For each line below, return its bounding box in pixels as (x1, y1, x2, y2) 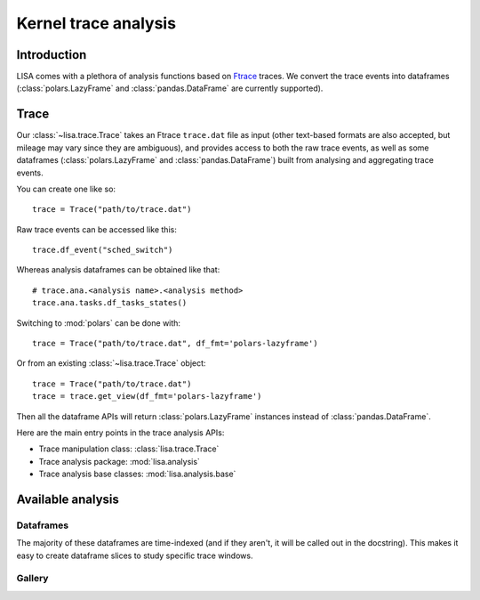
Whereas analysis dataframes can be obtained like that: (16, 264, 220, 275)
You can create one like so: (16, 183, 116, 194)
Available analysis (16, 491, 120, 507)
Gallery (16, 572, 49, 585)
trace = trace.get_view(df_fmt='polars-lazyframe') (32, 392, 262, 401)
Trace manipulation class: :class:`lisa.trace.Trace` (38, 443, 220, 454)
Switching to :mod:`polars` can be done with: (16, 317, 181, 328)
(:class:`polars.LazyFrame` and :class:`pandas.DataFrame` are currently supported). (16, 83, 324, 93)
